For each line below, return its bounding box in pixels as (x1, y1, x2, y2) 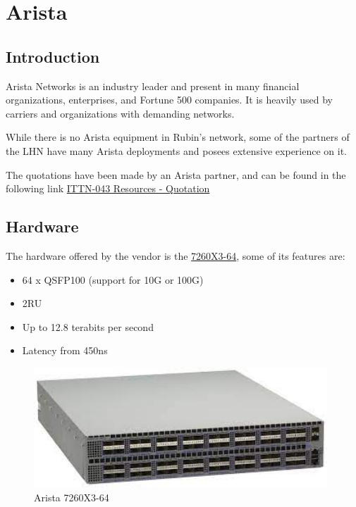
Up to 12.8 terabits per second (22, 319, 154, 334)
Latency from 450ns (22, 343, 108, 358)
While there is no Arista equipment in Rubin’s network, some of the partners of (6, 130, 350, 144)
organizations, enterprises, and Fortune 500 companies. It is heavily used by (6, 92, 333, 107)
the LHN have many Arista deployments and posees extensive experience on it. (6, 143, 347, 158)
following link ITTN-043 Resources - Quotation (6, 181, 210, 196)
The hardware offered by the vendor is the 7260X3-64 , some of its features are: (6, 248, 345, 263)
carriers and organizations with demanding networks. (6, 106, 235, 120)
